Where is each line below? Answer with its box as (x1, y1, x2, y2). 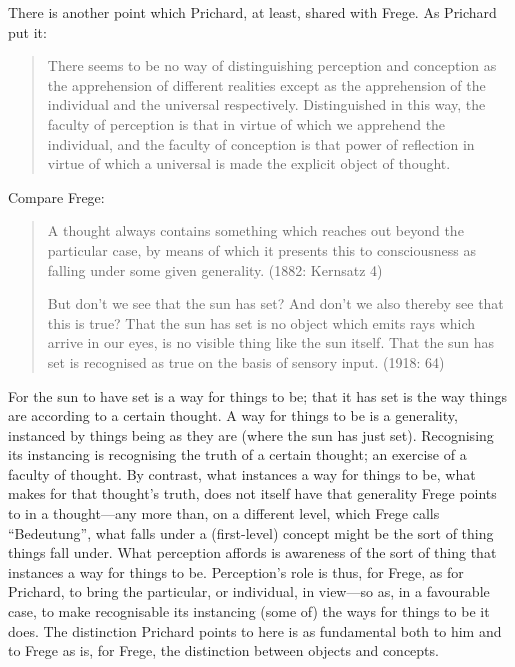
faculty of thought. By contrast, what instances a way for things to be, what (8, 463, 476, 484)
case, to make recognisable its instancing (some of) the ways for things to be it (8, 601, 490, 622)
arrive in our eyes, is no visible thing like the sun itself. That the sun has (47, 332, 495, 353)
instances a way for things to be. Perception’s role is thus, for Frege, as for (8, 561, 464, 582)
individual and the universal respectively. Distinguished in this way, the (47, 94, 486, 115)
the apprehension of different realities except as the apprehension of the (47, 74, 486, 95)
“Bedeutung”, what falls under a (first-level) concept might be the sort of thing (8, 522, 494, 543)
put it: (8, 21, 47, 42)
